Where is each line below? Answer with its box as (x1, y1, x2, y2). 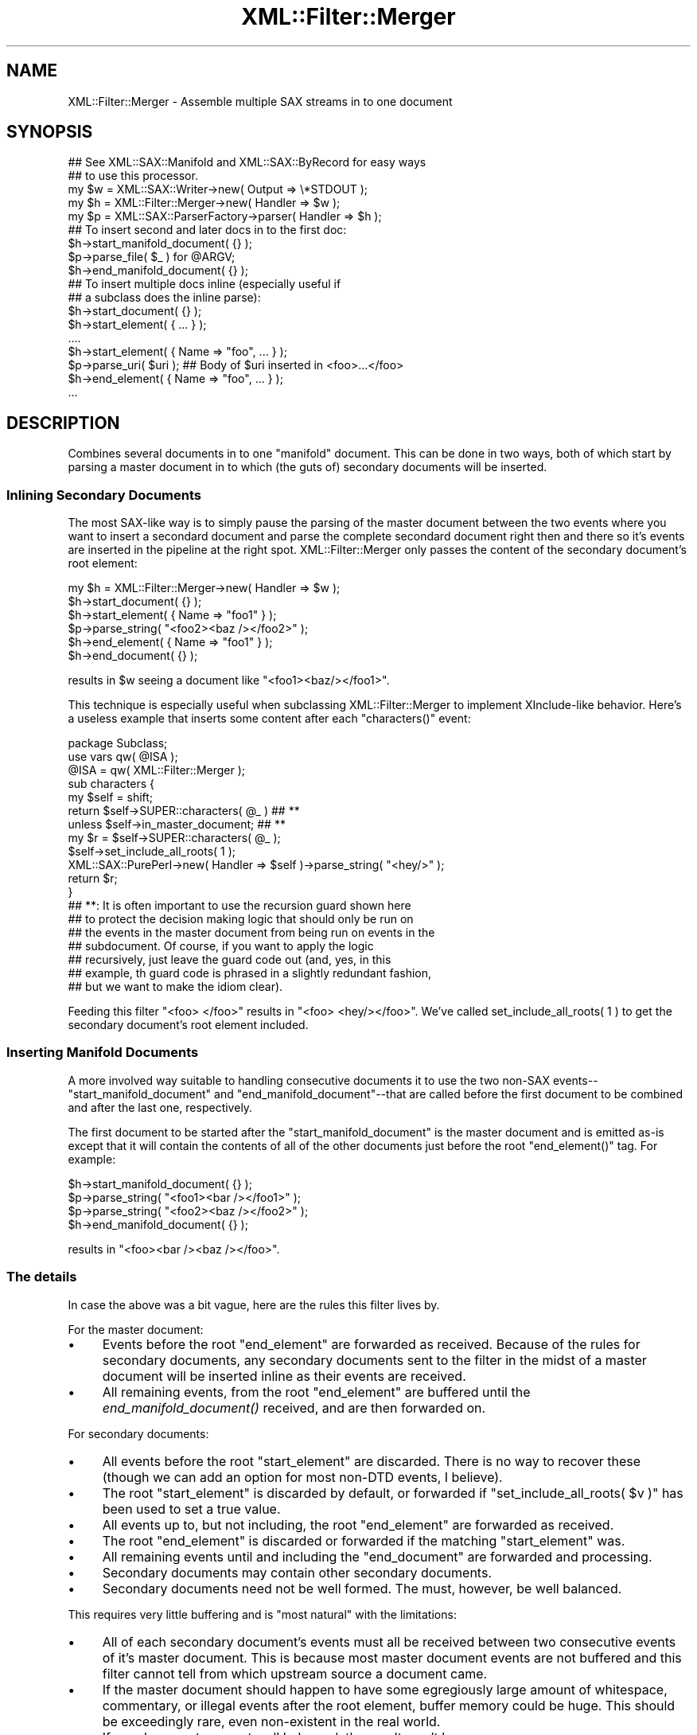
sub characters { (68, 777, 155, 791)
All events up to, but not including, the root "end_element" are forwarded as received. (102, 1516, 614, 1533)
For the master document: (68, 1322, 204, 1336)
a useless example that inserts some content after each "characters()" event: (68, 712, 471, 726)
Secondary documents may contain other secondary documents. (102, 1564, 492, 1581)
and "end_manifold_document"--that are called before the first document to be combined (214, 1086, 683, 1101)
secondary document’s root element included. (68, 1018, 309, 1032)
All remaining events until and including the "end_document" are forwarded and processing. (102, 1548, 652, 1565)
